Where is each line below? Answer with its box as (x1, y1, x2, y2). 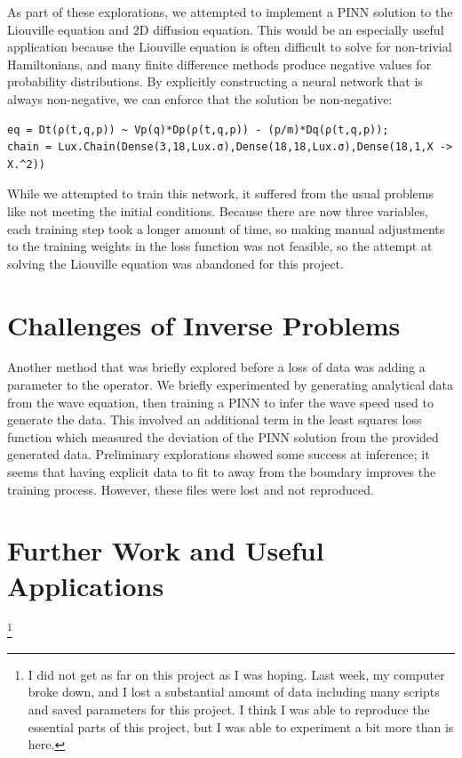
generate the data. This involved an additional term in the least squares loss (7, 410, 422, 429)
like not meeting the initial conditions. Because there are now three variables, (7, 201, 428, 220)
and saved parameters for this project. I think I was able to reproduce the (28, 699, 430, 718)
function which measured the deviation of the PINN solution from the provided (7, 427, 439, 446)
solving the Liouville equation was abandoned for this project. (7, 254, 344, 272)
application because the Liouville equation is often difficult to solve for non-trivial (7, 37, 452, 56)
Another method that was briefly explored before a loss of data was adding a (7, 358, 426, 376)
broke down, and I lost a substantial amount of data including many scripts (28, 682, 440, 701)
